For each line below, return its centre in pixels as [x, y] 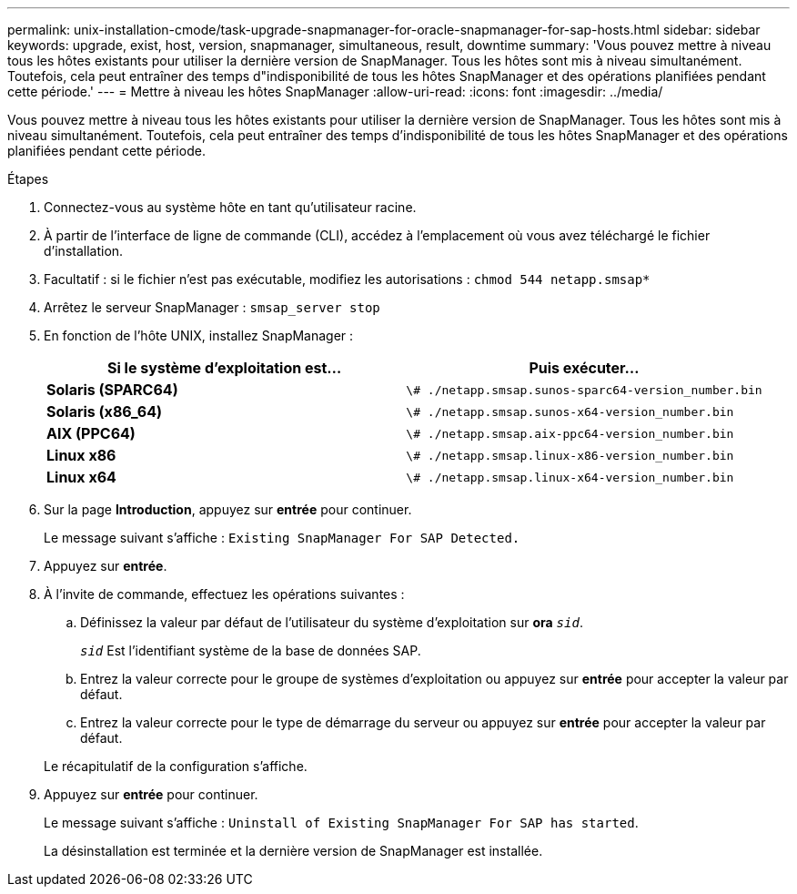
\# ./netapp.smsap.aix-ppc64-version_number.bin [570, 433]
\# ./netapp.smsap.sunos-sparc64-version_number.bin [584, 390]
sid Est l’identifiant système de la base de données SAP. [251, 650]
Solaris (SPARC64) [112, 390]
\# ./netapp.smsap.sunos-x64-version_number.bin [570, 411]
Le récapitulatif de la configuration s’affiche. [176, 766]
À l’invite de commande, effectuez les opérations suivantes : [224, 594]
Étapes [28, 179]
